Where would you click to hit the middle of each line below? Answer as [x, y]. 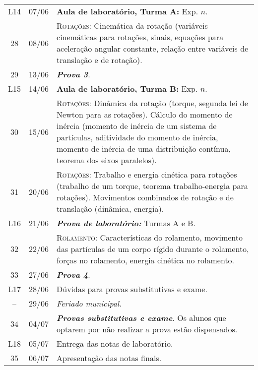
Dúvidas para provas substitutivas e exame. [132, 289]
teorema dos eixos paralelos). [107, 160]
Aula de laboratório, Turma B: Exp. [127, 89]
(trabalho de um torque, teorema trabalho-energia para [152, 186]
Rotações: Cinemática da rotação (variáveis [132, 26]
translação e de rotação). [99, 60]
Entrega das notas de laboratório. [115, 343]
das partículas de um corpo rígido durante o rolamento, [153, 249]
